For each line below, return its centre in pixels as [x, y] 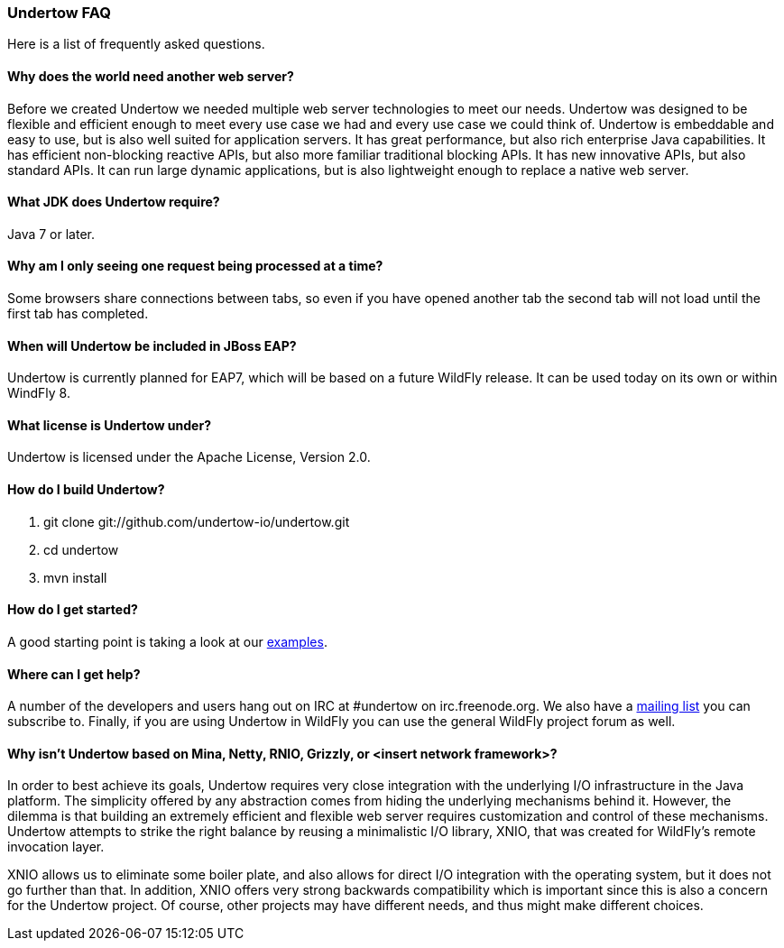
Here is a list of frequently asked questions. [136, 44]
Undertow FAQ [59, 13]
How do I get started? [73, 610]
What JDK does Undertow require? [114, 202]
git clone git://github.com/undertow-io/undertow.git [197, 521]
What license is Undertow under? [109, 425]
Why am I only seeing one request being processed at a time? [195, 266]
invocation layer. [56, 847]
